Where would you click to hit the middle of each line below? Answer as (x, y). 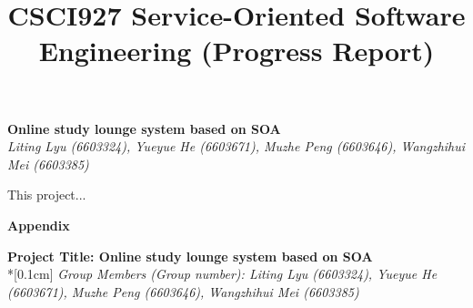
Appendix (39, 225)
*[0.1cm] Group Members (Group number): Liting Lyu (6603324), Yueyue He (222, 274)
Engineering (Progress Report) (236, 51)
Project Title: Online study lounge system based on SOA (190, 256)
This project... (47, 195)
